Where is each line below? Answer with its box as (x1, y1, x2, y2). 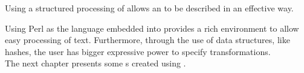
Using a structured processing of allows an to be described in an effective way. (5, 2, 294, 14)
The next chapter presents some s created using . (5, 57, 186, 69)
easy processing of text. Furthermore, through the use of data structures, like (5, 34, 290, 46)
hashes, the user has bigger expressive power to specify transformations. (5, 45, 271, 57)
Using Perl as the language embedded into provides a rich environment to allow (5, 22, 299, 34)
